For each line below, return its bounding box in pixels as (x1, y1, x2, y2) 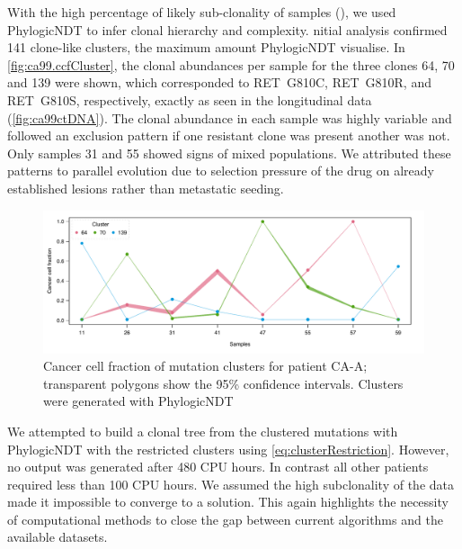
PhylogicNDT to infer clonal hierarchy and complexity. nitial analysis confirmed (7, 20, 448, 39)
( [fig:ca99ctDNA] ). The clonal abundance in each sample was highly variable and (7, 108, 452, 127)
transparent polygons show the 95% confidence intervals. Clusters (43, 373, 404, 392)
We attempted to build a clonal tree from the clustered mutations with (7, 421, 398, 440)
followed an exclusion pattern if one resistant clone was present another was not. (7, 126, 450, 145)
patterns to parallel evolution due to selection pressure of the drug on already (7, 161, 435, 180)
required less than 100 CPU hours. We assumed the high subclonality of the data (7, 474, 455, 493)
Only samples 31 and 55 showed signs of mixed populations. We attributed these (7, 143, 451, 162)
